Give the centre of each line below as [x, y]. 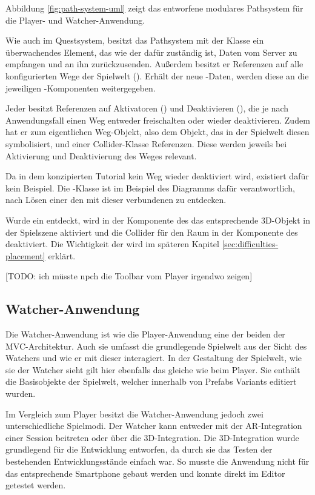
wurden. [21, 394]
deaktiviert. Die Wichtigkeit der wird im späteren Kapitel [112, 244]
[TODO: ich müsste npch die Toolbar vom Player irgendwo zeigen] [129, 276]
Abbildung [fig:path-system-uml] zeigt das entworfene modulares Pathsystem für [154, 8]
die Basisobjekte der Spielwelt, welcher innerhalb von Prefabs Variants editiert [151, 381]
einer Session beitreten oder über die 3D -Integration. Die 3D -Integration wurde [152, 437]
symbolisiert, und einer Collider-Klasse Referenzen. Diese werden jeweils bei [146, 143]
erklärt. [62, 255]
